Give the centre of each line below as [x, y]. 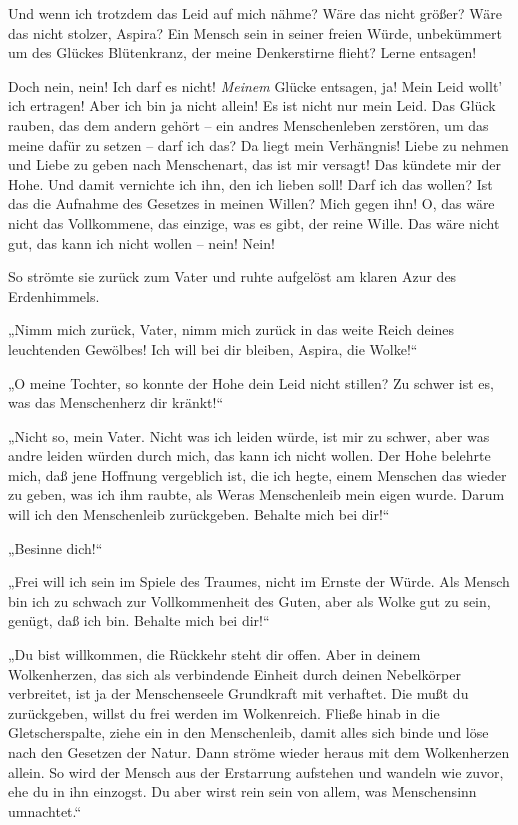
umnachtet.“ [45, 810]
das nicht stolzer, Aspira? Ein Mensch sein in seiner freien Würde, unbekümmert [255, 32]
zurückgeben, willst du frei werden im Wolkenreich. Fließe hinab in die [224, 712]
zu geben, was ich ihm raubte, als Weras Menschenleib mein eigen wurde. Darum [256, 494]
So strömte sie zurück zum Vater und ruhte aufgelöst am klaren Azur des [232, 276]
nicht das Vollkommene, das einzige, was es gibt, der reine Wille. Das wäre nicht [254, 222]
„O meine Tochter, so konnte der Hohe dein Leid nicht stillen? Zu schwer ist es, [251, 382]
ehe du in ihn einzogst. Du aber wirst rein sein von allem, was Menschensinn [242, 791]
